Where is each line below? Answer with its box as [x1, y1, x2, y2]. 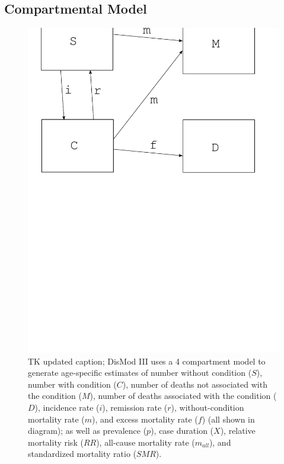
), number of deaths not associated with [122, 378, 267, 390]
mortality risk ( [28, 436, 84, 448]
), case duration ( [151, 424, 214, 437]
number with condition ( [28, 378, 117, 390]
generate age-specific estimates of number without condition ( [28, 366, 252, 379]
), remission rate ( [102, 401, 168, 414]
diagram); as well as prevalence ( [28, 424, 147, 437]
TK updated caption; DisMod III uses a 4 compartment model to [28, 355, 266, 367]
